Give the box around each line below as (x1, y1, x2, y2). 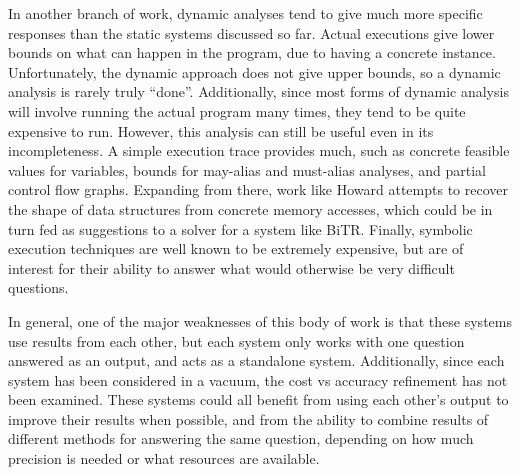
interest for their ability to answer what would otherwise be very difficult (8, 257, 455, 278)
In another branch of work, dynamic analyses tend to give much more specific (8, 3, 483, 23)
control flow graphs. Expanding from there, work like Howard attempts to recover (8, 179, 508, 200)
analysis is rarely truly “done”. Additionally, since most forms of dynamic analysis (8, 81, 509, 102)
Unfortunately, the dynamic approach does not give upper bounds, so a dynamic (8, 61, 501, 82)
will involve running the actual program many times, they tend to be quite (8, 100, 466, 121)
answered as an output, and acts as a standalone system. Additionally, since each (8, 350, 505, 371)
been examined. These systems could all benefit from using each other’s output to (8, 389, 509, 410)
